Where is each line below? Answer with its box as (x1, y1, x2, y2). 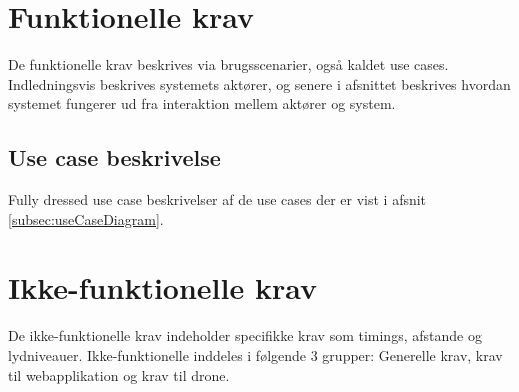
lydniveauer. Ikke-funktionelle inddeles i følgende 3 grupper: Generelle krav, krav (8, 345, 503, 366)
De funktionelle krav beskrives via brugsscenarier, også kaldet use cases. (8, 54, 449, 75)
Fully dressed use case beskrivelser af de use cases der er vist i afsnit (8, 189, 427, 210)
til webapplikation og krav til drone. (8, 364, 230, 385)
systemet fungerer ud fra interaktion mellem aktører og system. (8, 93, 396, 114)
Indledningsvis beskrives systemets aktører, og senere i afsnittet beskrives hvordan (8, 73, 511, 94)
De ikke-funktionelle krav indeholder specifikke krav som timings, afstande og (8, 325, 482, 346)
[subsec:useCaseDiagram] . (8, 208, 164, 229)
